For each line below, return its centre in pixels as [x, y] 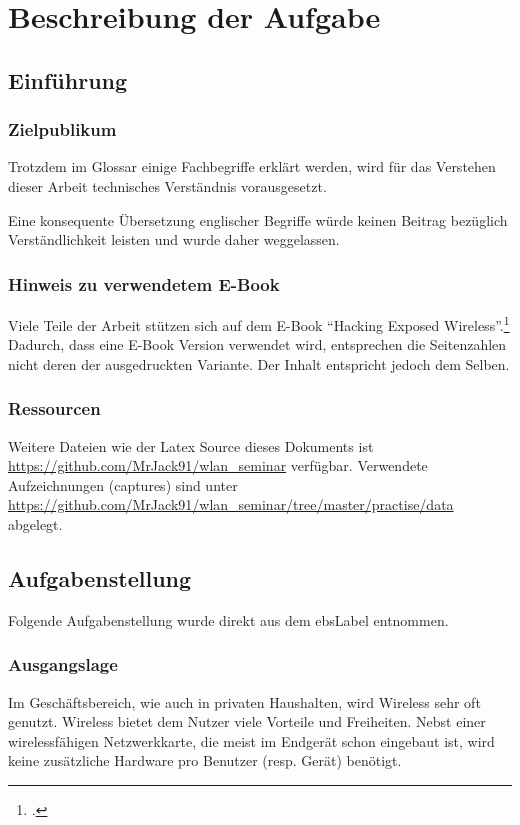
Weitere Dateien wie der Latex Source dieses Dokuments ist [191, 445]
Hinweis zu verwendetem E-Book [144, 283]
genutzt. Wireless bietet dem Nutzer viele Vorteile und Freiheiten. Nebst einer [247, 721]
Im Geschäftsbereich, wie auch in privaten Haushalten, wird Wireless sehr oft [244, 701]
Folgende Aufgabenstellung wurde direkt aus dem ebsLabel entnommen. [228, 619]
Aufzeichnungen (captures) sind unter [123, 484]
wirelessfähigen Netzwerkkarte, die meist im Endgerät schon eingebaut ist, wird [251, 740]
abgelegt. [35, 524]
